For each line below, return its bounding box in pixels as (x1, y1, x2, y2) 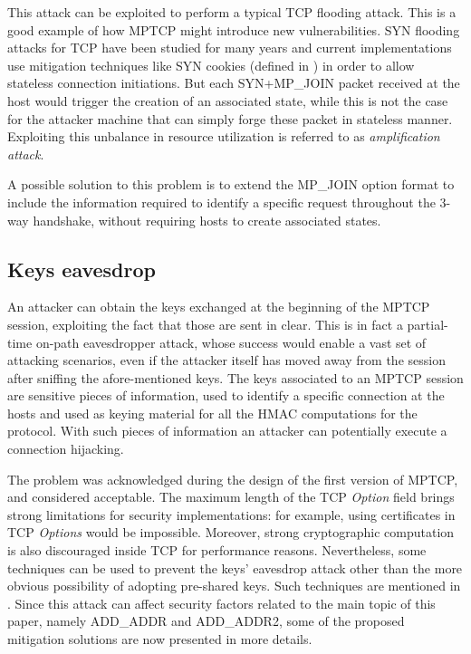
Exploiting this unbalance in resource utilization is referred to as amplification (7, 127, 440, 146)
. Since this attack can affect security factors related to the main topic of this (7, 593, 436, 612)
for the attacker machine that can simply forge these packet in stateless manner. (7, 109, 453, 128)
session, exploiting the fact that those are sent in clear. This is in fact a (7, 314, 403, 333)
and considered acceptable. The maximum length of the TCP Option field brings (7, 487, 455, 506)
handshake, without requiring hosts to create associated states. (33, 210, 381, 229)
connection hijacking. (7, 439, 124, 458)
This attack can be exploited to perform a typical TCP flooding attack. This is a (7, 3, 457, 21)
